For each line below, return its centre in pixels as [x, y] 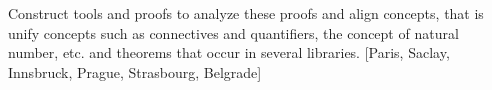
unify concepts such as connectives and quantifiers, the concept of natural [233, 32]
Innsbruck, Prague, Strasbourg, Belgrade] [135, 71]
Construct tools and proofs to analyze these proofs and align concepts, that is [246, 13]
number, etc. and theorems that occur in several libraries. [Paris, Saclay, [229, 52]
